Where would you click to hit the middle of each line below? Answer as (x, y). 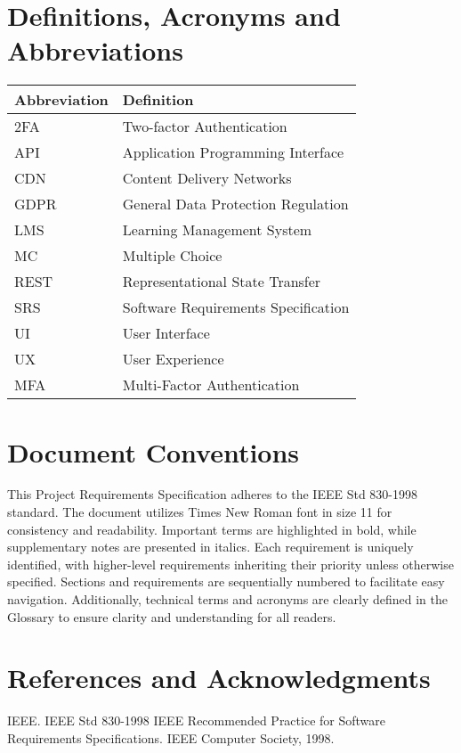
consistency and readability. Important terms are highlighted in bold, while (212, 529)
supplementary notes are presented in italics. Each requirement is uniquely (210, 547)
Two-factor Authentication (205, 127)
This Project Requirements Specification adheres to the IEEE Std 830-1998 (212, 494)
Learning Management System (217, 230)
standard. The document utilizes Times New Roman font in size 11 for (200, 512)
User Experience (173, 359)
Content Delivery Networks (207, 178)
